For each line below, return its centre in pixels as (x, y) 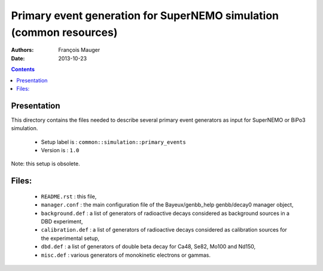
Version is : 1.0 (60, 150)
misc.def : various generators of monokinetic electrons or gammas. (126, 255)
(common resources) (64, 32)
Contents (23, 69)
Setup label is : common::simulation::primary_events (114, 142)
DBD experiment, (62, 221)
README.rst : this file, (69, 196)
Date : (18, 58)
